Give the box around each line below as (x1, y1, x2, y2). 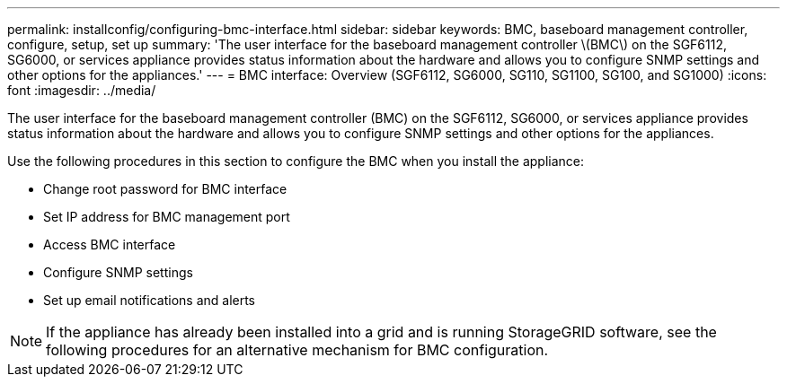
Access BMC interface (43, 237, 176, 252)
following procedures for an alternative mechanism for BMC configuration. (46, 341, 549, 359)
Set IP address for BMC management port (43, 209, 290, 224)
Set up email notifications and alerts (43, 292, 256, 308)
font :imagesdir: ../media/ (7, 83, 156, 98)
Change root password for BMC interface (43, 181, 287, 196)
